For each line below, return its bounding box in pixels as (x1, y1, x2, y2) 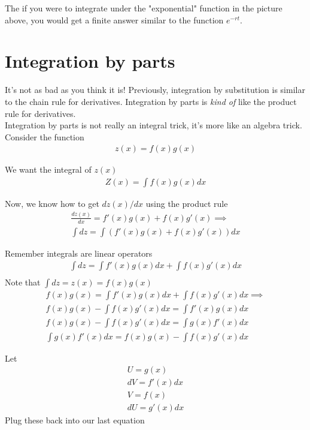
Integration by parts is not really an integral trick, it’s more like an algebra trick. (5, 119, 302, 131)
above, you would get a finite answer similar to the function (5, 13, 224, 26)
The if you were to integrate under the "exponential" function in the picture (5, 2, 282, 14)
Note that (5, 276, 41, 288)
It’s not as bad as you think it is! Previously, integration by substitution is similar (5, 83, 305, 96)
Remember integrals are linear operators (5, 246, 153, 259)
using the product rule (145, 197, 228, 209)
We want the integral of (5, 163, 92, 176)
